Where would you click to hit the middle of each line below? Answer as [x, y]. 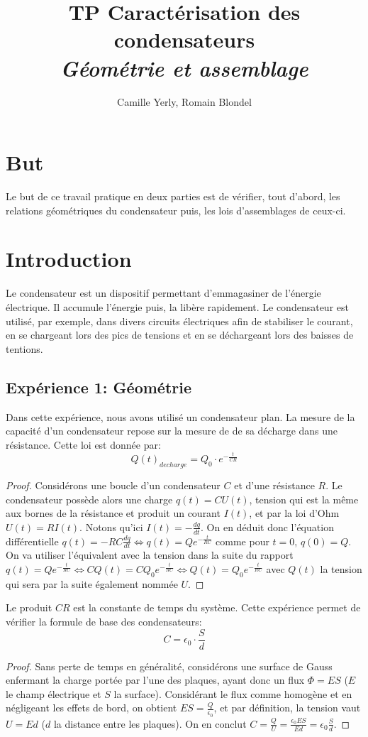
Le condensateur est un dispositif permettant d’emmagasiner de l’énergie [163, 293]
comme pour [242, 541]
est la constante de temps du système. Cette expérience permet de [217, 607]
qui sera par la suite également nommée [92, 583]
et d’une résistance [274, 485]
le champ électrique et [54, 693]
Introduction [69, 259]
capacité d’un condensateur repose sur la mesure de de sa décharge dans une [172, 431]
